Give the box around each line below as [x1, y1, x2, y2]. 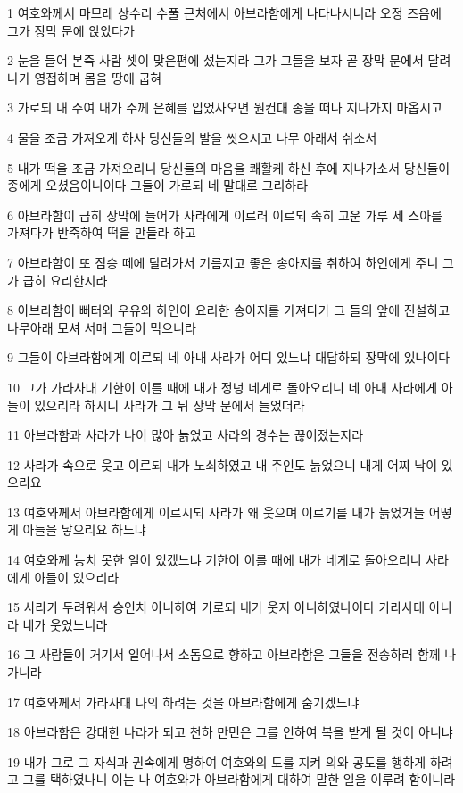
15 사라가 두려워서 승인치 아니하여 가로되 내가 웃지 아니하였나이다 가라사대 [7, 598, 426, 616]
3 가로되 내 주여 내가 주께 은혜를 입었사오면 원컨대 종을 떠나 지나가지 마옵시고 [7, 98, 442, 117]
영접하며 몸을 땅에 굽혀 [34, 68, 162, 87]
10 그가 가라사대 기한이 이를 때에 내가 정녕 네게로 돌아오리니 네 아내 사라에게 [7, 377, 438, 396]
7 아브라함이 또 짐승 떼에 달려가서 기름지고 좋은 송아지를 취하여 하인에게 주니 [7, 252, 439, 271]
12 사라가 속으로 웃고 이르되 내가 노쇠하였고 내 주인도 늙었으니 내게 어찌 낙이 [7, 455, 438, 474]
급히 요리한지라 [22, 270, 108, 289]
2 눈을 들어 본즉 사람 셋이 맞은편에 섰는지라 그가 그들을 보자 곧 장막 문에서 [7, 51, 424, 70]
